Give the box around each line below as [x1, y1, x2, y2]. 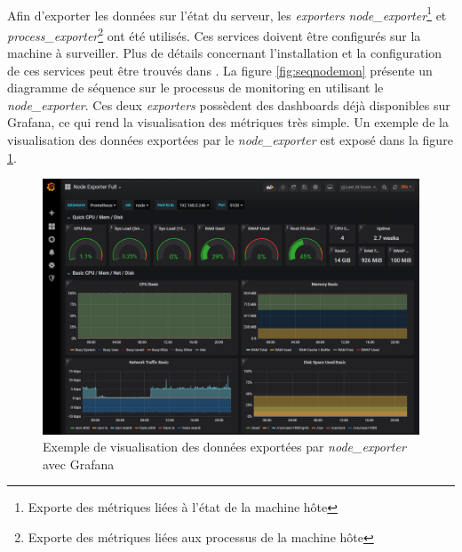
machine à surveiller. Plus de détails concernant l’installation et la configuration [7, 44, 442, 62]
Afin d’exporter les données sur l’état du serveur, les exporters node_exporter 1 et [7, 3, 447, 24]
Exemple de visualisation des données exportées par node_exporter [43, 437, 406, 456]
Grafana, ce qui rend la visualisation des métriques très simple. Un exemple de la [7, 113, 449, 132]
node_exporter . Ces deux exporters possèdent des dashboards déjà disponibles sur [7, 95, 450, 114]
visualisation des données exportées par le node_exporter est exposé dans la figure [7, 131, 453, 149]
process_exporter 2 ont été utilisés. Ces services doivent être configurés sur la [7, 23, 421, 44]
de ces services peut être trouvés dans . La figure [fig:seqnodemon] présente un [7, 60, 433, 79]
